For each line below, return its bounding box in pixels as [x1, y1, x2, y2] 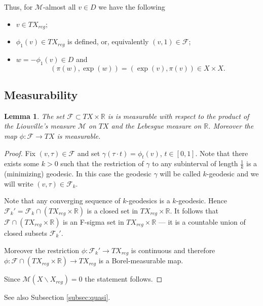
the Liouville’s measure [4, 120, 76, 131]
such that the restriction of [60, 158, 144, 169]
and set [77, 147, 100, 158]
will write [4, 178, 33, 189]
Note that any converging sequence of [4, 195, 121, 206]
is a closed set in [87, 205, 138, 216]
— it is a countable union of [158, 217, 246, 227]
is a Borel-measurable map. [98, 255, 183, 266]
